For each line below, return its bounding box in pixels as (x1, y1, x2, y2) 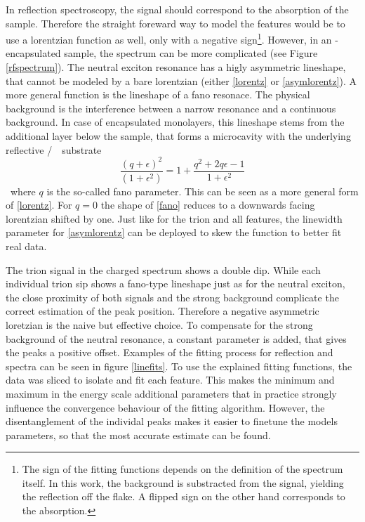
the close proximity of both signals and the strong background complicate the (6, 289, 339, 304)
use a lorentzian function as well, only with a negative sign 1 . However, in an (6, 30, 332, 46)
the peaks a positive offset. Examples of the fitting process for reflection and (6, 345, 333, 360)
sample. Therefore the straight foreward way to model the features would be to (6, 15, 345, 30)
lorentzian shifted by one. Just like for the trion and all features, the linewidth (6, 211, 343, 226)
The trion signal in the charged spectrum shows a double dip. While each (6, 262, 321, 277)
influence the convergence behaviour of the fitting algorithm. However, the (6, 400, 325, 415)
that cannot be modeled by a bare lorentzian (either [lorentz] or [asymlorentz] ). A (6, 73, 357, 88)
